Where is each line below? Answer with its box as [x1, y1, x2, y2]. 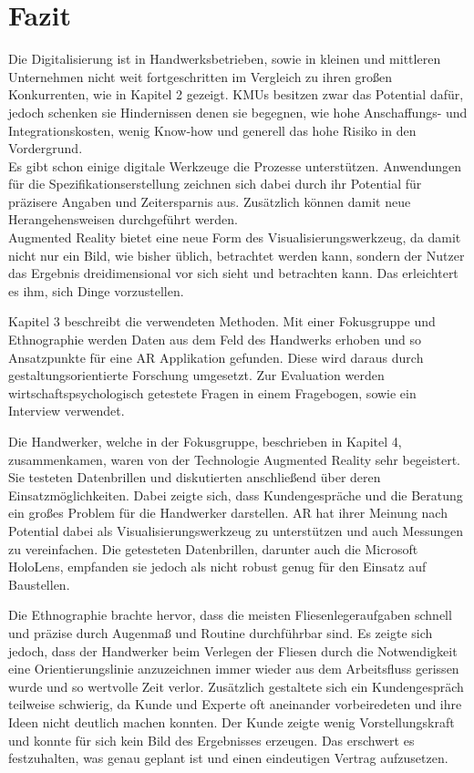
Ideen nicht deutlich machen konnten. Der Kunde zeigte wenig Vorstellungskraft [8, 712, 455, 731]
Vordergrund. [8, 139, 83, 158]
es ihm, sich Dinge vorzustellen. [8, 281, 184, 300]
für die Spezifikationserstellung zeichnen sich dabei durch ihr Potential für [8, 174, 422, 193]
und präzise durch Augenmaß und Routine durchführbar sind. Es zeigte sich [8, 623, 433, 642]
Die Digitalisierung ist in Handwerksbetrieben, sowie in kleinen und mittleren [8, 49, 441, 68]
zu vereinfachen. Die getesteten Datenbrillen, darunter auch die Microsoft [8, 539, 418, 558]
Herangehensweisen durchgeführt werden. [8, 210, 238, 229]
